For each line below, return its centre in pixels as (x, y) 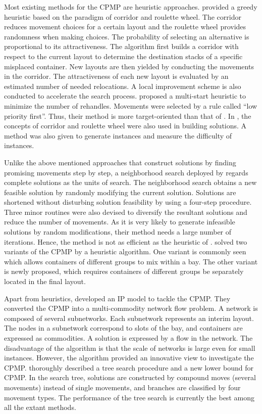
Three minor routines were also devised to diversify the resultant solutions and (126, 212)
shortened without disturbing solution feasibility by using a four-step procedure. (128, 202)
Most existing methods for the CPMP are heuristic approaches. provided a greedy (131, 7)
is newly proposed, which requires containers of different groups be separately (124, 271)
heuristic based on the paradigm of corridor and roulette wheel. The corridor (123, 16)
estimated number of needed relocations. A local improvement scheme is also (123, 86)
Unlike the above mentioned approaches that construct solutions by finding (120, 162)
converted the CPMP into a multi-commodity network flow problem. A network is (131, 308)
